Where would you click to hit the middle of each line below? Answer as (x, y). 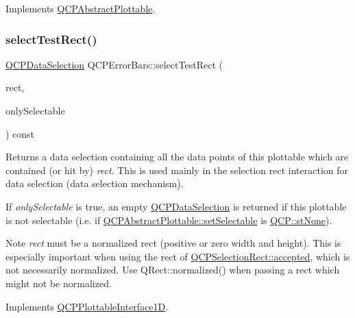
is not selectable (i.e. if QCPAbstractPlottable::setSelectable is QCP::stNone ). (169, 220)
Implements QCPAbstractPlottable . (81, 8)
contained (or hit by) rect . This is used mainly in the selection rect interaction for (177, 170)
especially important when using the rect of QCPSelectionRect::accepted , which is (178, 256)
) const (20, 133)
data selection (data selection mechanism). (95, 183)
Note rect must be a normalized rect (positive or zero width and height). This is (173, 243)
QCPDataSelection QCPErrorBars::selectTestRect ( (114, 64)
